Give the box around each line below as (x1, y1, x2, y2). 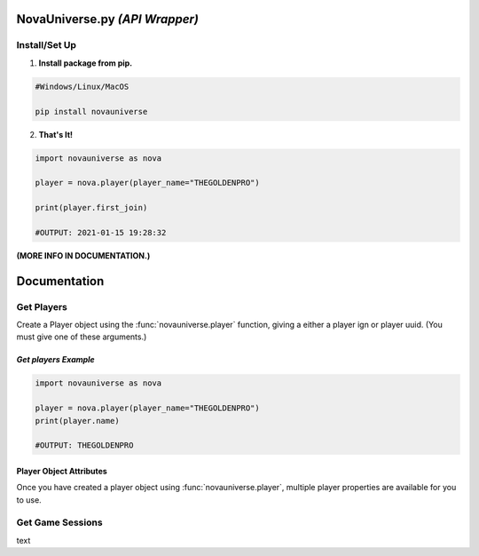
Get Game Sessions (16, 516, 103, 528)
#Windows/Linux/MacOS (35, 81, 130, 91)
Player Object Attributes (16, 465, 108, 476)
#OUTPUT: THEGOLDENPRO (35, 441, 134, 450)
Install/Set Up (16, 39, 77, 52)
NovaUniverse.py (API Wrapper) (16, 12, 199, 27)
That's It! (38, 129, 74, 139)
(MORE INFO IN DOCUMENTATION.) (16, 250, 151, 261)
